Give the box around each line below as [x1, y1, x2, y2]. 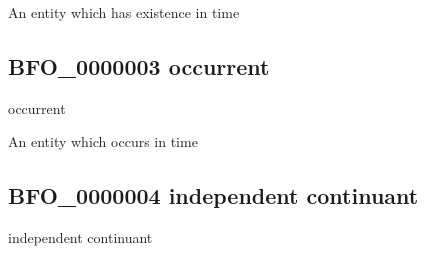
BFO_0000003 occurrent [8, 50, 270, 81]
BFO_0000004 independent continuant [8, 180, 419, 211]
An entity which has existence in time [8, 2, 240, 22]
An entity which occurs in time [8, 131, 198, 152]
